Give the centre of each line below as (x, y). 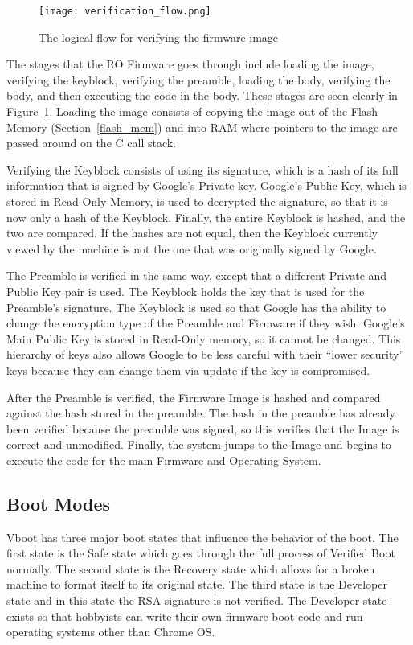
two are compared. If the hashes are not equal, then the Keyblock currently (192, 233)
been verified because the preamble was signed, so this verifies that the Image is (203, 428)
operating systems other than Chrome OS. (111, 632)
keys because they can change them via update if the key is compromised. (188, 370)
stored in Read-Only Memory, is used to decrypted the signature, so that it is (197, 201)
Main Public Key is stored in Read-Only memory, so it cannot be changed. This (204, 338)
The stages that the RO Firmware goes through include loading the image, (190, 64)
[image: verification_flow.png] (125, 11)
